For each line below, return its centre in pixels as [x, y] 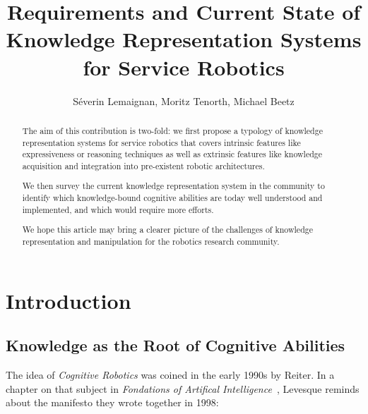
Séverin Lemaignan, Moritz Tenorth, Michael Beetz [184, 101]
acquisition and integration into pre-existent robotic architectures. [143, 165]
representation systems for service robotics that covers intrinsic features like [161, 142]
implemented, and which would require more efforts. [118, 209]
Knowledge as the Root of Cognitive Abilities [176, 345]
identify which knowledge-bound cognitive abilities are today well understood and [172, 198]
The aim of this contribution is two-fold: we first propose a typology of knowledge [172, 130]
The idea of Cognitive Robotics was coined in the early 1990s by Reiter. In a [170, 374]
